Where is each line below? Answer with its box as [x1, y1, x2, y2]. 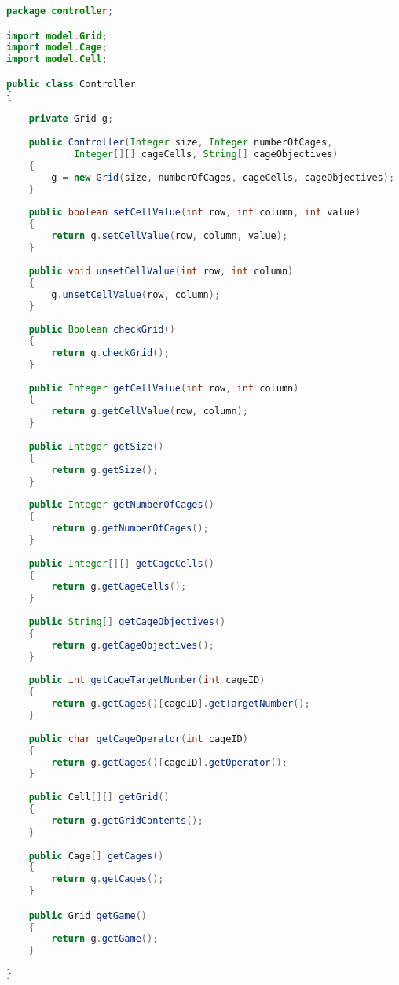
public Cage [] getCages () [28, 850, 164, 862]
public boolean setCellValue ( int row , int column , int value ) [28, 207, 361, 219]
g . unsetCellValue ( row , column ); [51, 289, 221, 300]
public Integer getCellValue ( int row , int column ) [28, 382, 299, 394]
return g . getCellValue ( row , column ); [51, 406, 248, 417]
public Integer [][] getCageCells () [28, 557, 214, 569]
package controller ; [6, 6, 114, 17]
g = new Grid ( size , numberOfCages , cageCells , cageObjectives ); [51, 171, 395, 183]
